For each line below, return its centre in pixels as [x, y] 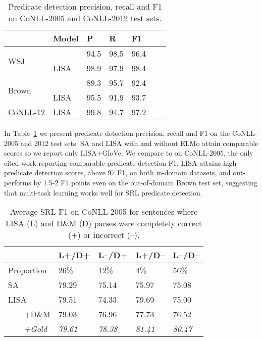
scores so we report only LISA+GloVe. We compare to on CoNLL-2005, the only [129, 153]
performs [18, 182]
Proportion [28, 270]
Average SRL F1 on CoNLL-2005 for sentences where [104, 212]
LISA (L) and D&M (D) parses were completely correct [104, 223]
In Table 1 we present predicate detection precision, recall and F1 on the [117, 133]
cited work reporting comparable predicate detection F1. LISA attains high [120, 162]
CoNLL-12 [27, 112]
